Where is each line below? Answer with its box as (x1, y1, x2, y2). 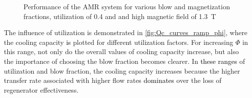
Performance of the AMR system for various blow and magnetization (23, 1, 230, 11)
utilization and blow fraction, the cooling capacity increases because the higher (4, 65, 240, 76)
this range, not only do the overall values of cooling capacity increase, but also (4, 46, 239, 57)
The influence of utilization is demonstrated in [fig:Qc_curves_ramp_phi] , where (4, 27, 248, 38)
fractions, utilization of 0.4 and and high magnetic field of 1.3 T (23, 11, 216, 21)
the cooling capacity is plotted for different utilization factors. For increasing (4, 37, 233, 47)
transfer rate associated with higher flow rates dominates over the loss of (4, 75, 222, 85)
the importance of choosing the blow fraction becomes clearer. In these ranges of (4, 56, 245, 66)
